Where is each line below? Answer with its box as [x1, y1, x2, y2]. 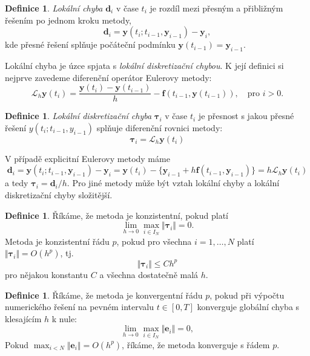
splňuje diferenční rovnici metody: [96, 121, 223, 134]
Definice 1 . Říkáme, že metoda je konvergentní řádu [5, 288, 203, 301]
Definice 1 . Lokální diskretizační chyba [5, 109, 152, 122]
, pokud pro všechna [116, 235, 192, 247]
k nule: [51, 312, 77, 325]
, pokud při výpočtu [209, 288, 285, 301]
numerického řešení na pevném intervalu [5, 300, 154, 313]
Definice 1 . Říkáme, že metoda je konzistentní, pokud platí [5, 209, 228, 221]
